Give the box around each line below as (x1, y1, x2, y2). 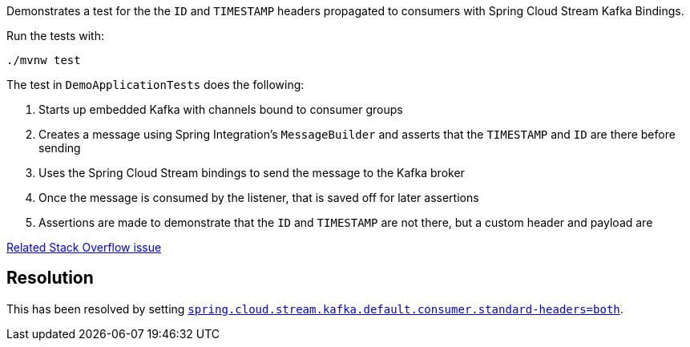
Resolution (6, 268, 94, 288)
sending (38, 141, 81, 155)
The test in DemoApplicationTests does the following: (6, 78, 305, 91)
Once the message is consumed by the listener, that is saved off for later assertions (38, 191, 479, 204)
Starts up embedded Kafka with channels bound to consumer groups (38, 103, 403, 116)
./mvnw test (6, 54, 81, 67)
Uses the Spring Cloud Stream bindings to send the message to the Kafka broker (38, 166, 465, 180)
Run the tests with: (6, 29, 104, 42)
